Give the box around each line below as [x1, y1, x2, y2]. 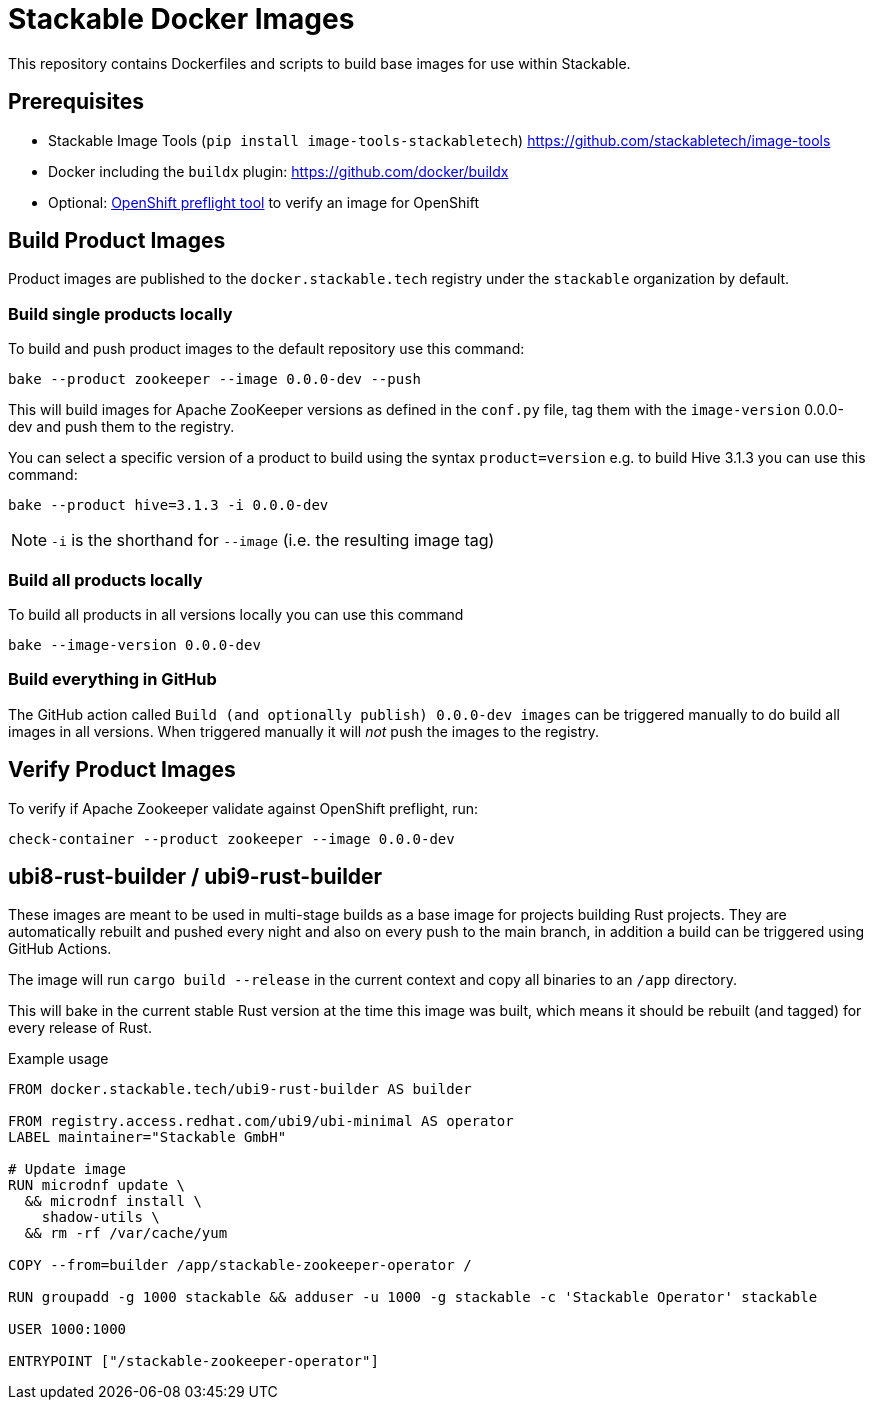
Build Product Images [8, 228, 226, 254]
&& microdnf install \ [24, 1193, 202, 1210]
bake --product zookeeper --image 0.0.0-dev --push [8, 371, 422, 388]
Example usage [8, 1050, 109, 1068]
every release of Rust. [8, 1019, 152, 1037]
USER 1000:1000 [8, 1321, 127, 1338]
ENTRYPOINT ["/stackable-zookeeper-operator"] [8, 1353, 379, 1370]
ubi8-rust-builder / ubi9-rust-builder [8, 863, 383, 889]
